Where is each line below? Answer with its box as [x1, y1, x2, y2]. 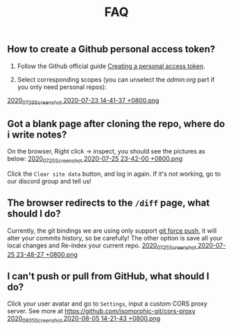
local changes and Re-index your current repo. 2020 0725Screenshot [7, 241, 196, 251]
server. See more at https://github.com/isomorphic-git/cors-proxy [7, 307, 196, 315]
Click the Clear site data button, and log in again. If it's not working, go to [7, 170, 221, 178]
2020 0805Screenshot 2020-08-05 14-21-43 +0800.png [7, 314, 161, 324]
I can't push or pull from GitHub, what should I [7, 270, 209, 282]
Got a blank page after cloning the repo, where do [7, 117, 225, 129]
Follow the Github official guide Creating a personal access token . [17, 62, 206, 70]
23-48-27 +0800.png [16, 250, 78, 258]
